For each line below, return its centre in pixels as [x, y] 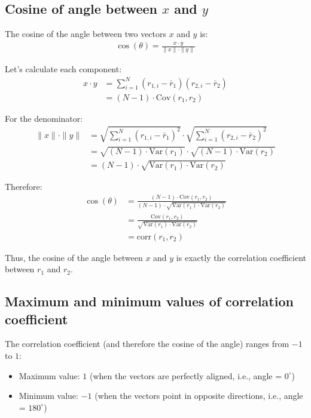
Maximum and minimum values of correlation [149, 301]
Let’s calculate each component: [63, 69]
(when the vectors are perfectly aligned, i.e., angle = [186, 375]
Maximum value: [49, 375]
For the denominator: [44, 118]
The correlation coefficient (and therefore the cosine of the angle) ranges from [147, 344]
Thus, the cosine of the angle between [74, 257]
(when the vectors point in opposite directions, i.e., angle [199, 396]
